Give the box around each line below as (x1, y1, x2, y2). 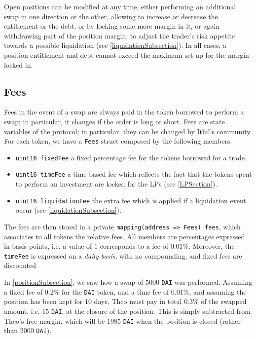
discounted (4, 260, 37, 270)
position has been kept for (4, 296, 83, 306)
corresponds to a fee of (100, 241, 168, 251)
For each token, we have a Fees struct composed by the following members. (4, 136, 232, 146)
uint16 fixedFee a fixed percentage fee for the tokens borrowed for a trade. (15, 152, 247, 162)
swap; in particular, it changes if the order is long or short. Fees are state (4, 116, 225, 126)
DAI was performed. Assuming (161, 277, 253, 287)
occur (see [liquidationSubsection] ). (15, 205, 121, 215)
